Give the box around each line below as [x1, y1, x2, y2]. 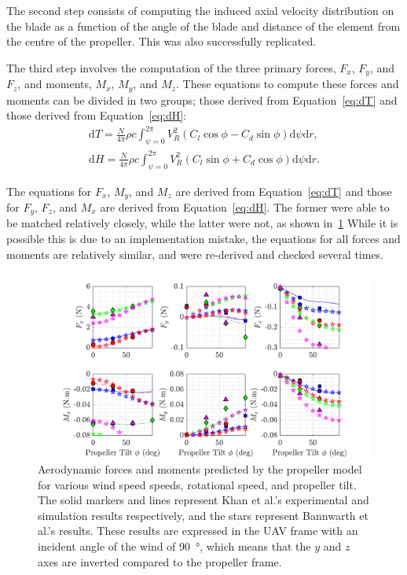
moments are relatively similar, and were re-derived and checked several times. [6, 245, 384, 262]
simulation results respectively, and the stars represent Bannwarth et [38, 507, 368, 523]
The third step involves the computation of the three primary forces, [6, 59, 336, 76]
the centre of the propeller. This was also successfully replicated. [6, 33, 317, 50]
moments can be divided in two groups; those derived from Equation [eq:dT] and [6, 91, 398, 108]
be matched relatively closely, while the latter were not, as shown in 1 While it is [6, 215, 398, 231]
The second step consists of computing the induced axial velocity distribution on [6, 2, 394, 18]
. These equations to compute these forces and [176, 76, 399, 92]
